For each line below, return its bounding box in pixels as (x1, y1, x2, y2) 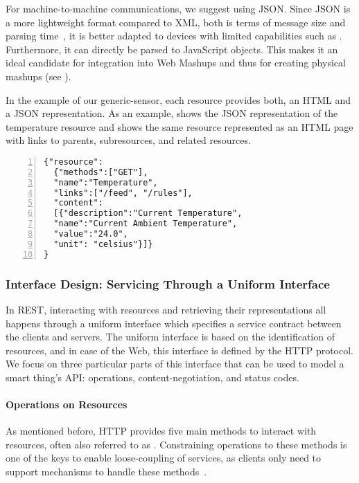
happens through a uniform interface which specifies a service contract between (6, 316, 342, 330)
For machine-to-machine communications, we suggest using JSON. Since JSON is (6, 1, 351, 15)
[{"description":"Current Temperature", (53, 208, 243, 219)
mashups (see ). (6, 69, 71, 83)
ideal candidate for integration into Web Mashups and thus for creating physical (6, 55, 346, 70)
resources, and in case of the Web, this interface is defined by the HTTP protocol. (6, 343, 353, 357)
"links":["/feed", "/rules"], (53, 188, 193, 198)
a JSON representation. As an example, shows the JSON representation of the (6, 106, 338, 120)
